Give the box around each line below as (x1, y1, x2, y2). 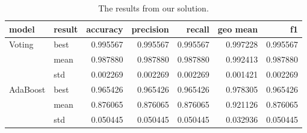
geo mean (217, 22, 258, 35)
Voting (9, 38, 34, 51)
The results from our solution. (98, 2, 209, 14)
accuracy (86, 22, 123, 35)
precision (131, 22, 169, 35)
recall (186, 22, 209, 35)
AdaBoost (9, 82, 46, 95)
